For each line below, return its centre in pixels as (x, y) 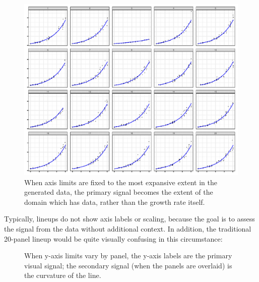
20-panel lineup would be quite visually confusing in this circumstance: (113, 238)
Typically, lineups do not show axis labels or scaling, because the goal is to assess (129, 219)
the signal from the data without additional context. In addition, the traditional (128, 229)
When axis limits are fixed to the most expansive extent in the (121, 182)
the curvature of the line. (63, 275)
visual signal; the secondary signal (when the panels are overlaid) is (128, 265)
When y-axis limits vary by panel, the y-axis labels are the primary (128, 256)
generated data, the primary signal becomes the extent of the (119, 192)
